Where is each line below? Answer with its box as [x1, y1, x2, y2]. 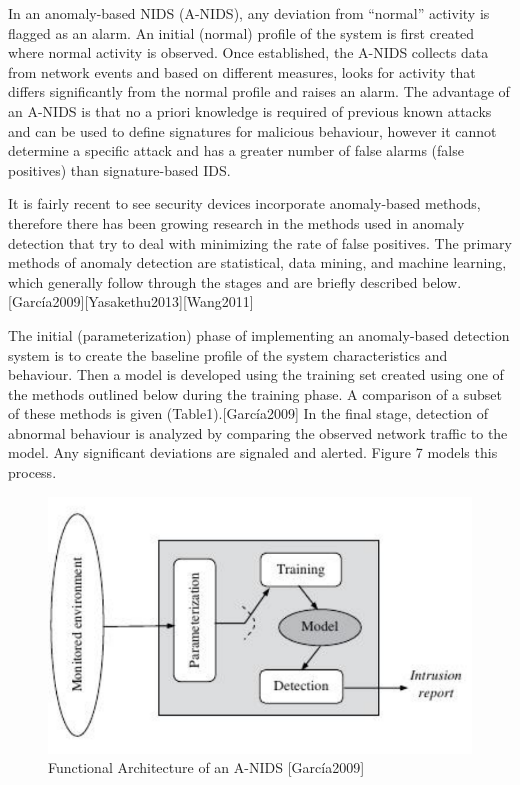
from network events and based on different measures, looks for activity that [8, 61, 476, 82]
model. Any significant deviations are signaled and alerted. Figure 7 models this [8, 442, 498, 463]
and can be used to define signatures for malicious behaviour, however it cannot [8, 120, 497, 141]
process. [8, 462, 57, 483]
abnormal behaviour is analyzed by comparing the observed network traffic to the [8, 422, 508, 443]
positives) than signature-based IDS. [8, 159, 231, 180]
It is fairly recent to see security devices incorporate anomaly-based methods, [8, 193, 481, 214]
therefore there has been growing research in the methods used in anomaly [8, 212, 465, 233]
